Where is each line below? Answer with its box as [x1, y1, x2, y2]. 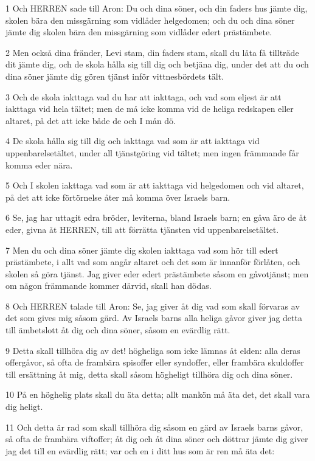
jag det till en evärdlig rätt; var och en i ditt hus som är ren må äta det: [5, 444, 275, 457]
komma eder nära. [5, 158, 73, 171]
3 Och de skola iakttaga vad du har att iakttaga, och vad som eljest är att [5, 90, 282, 103]
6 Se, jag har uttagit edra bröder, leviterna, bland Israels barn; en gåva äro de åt [5, 211, 307, 224]
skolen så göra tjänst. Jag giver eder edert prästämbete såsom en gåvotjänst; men [5, 267, 309, 280]
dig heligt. [5, 400, 43, 413]
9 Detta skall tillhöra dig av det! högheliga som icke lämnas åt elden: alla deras [5, 344, 300, 356]
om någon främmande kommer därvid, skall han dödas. [5, 279, 212, 292]
